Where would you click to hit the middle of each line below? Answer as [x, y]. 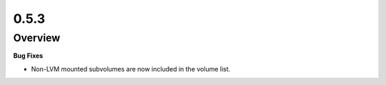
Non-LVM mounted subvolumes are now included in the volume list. [131, 69]
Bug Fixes [28, 56]
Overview [37, 38]
